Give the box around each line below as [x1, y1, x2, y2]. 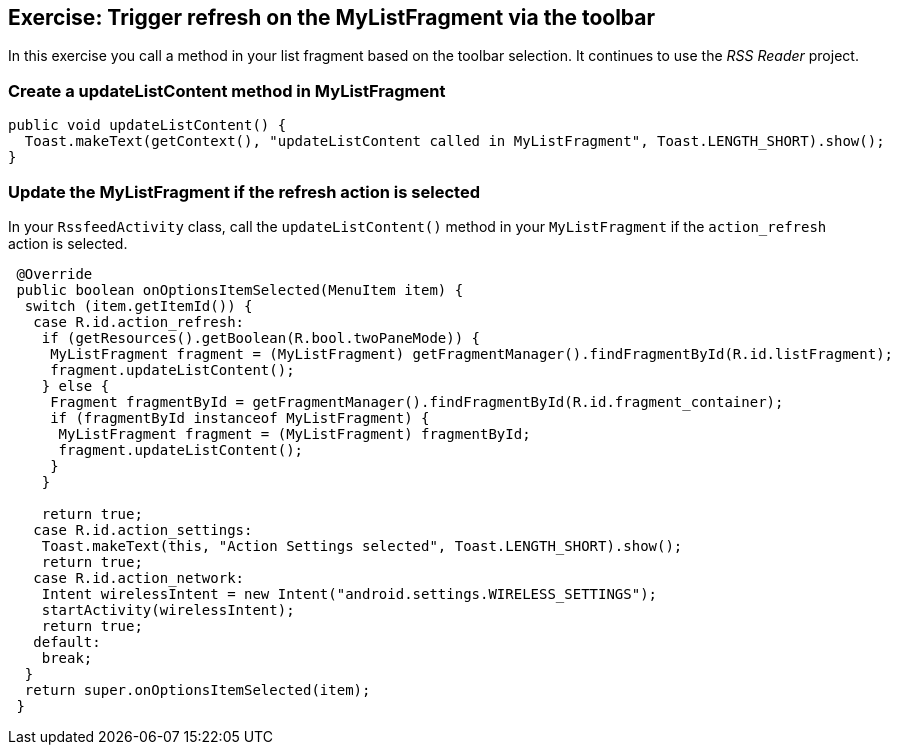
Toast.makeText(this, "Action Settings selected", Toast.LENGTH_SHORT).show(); [41, 537, 683, 554]
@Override [16, 265, 93, 282]
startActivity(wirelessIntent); [41, 601, 295, 618]
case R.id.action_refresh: [33, 313, 245, 330]
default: [33, 633, 101, 650]
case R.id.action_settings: [33, 521, 253, 538]
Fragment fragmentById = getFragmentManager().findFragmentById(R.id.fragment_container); [50, 393, 784, 410]
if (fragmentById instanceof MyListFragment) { [50, 409, 430, 426]
